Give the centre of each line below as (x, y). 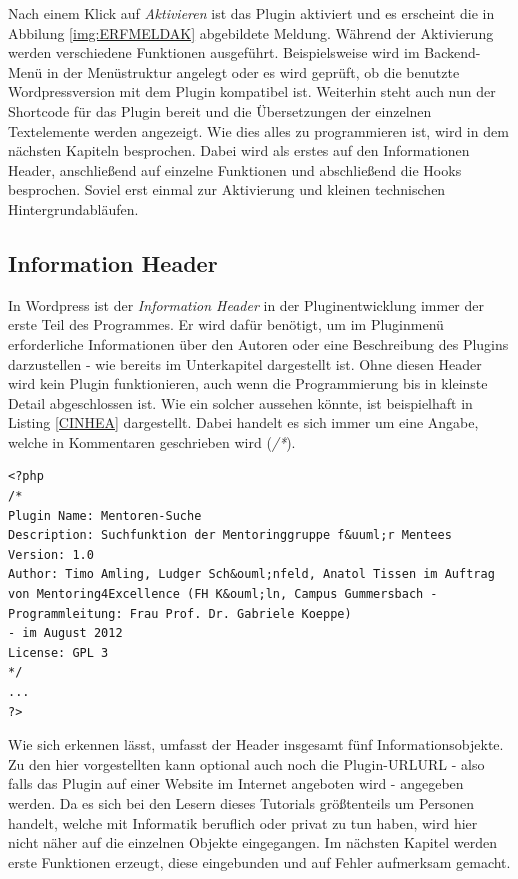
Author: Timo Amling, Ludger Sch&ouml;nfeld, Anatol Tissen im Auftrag (251, 574)
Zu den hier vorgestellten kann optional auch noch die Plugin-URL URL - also (246, 763)
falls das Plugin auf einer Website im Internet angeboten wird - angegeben (236, 783)
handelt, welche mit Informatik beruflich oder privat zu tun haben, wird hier (243, 822)
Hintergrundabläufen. (73, 208)
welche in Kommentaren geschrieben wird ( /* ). (152, 441)
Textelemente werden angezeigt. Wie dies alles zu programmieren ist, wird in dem (258, 130)
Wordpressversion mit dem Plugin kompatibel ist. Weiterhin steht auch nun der (252, 91)
